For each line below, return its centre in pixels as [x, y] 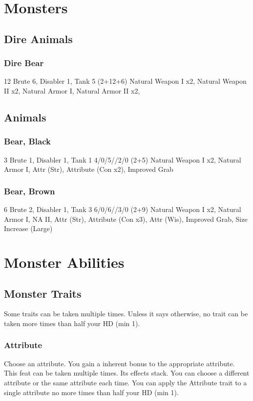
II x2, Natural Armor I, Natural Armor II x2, [72, 90]
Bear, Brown [30, 191]
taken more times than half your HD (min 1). [72, 323]
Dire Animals [38, 38]
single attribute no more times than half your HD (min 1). [91, 392]
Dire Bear [24, 63]
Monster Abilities [64, 262]
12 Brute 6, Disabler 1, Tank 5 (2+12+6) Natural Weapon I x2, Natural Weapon [125, 81]
